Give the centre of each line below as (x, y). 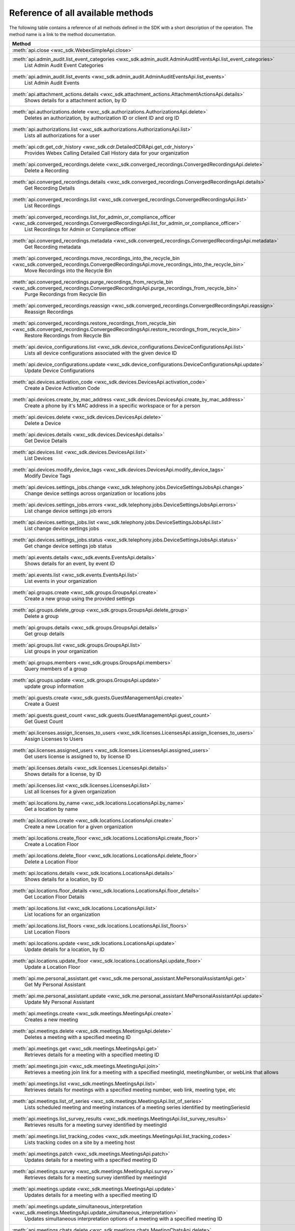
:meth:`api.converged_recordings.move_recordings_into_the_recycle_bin (96, 259)
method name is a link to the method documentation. (62, 34)
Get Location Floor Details (54, 897)
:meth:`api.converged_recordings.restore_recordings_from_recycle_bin (94, 324)
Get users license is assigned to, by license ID (77, 757)
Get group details (44, 634)
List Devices (39, 458)
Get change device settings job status (68, 546)
